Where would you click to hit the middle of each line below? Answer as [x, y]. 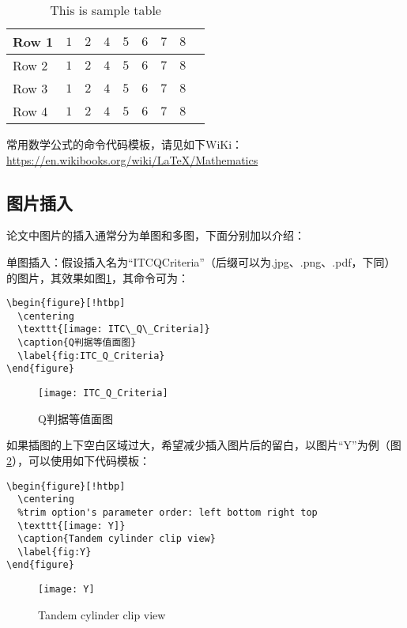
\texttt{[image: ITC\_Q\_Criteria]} [114, 329]
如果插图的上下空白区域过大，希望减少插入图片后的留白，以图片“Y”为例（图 [204, 445]
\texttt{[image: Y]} [72, 526]
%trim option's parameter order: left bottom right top [168, 512]
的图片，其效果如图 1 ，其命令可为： [98, 277]
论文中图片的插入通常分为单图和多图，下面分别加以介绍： [156, 235]
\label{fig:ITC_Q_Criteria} [91, 356]
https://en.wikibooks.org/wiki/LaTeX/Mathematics [132, 159]
